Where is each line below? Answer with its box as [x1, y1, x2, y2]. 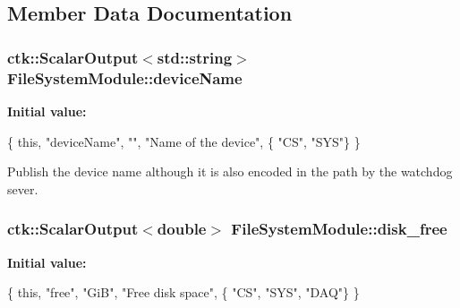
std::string [157, 46, 233, 68]
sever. [7, 179, 38, 198]
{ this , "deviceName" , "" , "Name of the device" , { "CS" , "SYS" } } [7, 132, 361, 150]
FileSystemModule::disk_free [231, 218, 447, 240]
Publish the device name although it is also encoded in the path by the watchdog [7, 162, 453, 181]
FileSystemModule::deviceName [7, 66, 243, 89]
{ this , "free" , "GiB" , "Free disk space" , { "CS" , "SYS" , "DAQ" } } [7, 283, 360, 302]
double [157, 218, 207, 240]
